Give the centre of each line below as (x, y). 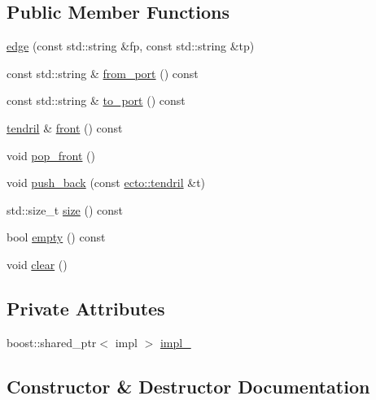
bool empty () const (56, 237)
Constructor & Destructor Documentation (188, 386)
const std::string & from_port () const (103, 73)
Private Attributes (86, 308)
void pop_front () (51, 155)
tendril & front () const (65, 127)
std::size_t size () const (65, 209)
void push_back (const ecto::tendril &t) (106, 183)
